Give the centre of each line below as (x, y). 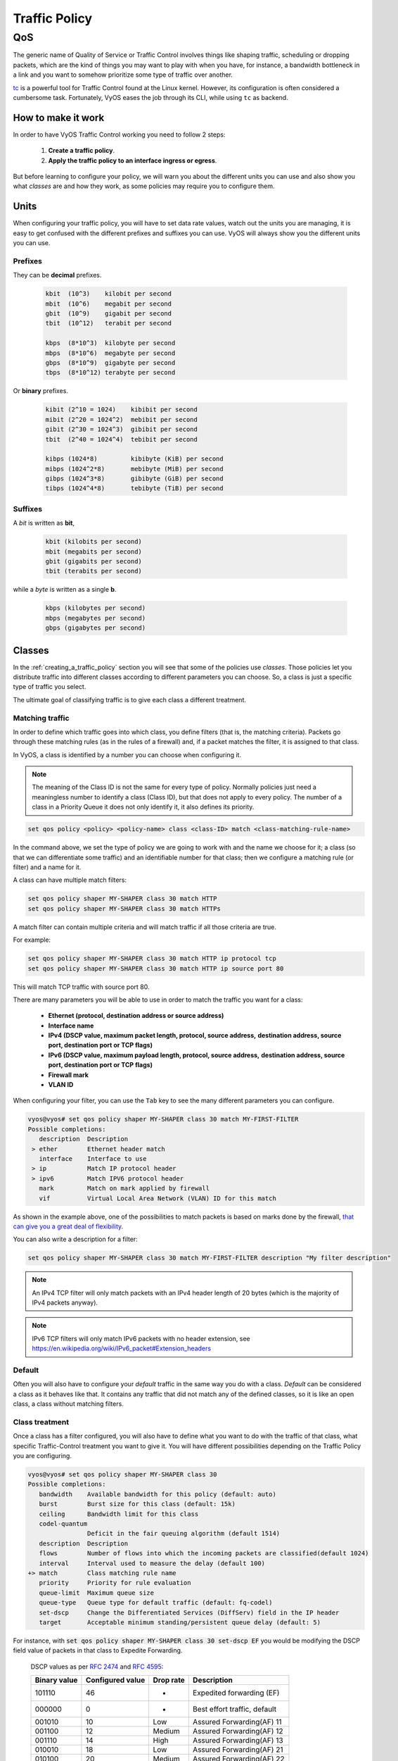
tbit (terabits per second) (94, 571)
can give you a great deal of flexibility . (68, 1226)
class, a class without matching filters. (69, 1404)
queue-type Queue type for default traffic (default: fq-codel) (156, 1603)
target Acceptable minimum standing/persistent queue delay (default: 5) (180, 1622)
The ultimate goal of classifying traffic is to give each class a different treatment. (129, 699)
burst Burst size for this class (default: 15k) (137, 1504)
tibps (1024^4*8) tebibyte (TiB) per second (135, 489)
